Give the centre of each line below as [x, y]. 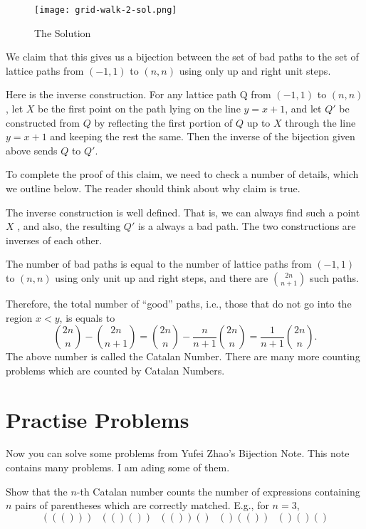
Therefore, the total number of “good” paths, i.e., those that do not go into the [179, 303]
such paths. [334, 277]
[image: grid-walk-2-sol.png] [106, 10]
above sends [32, 150]
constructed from [43, 122]
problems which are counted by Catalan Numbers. [115, 370]
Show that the [37, 491]
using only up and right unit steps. [255, 70]
